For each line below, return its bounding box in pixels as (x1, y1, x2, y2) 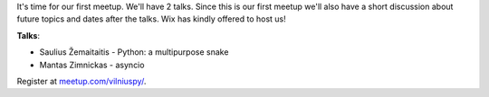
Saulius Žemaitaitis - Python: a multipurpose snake (39, 47, 229, 57)
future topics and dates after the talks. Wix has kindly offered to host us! (16, 13, 287, 24)
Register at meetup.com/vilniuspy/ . (16, 75, 147, 86)
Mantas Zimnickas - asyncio (39, 59, 145, 70)
